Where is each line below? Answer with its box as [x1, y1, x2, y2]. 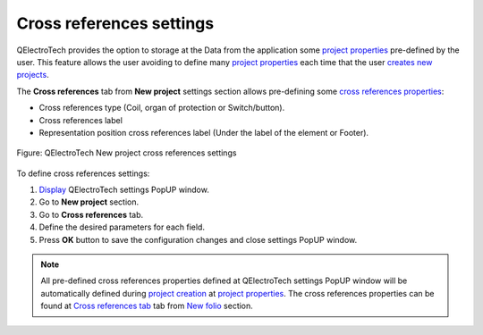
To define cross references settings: [16, 168, 150, 179]
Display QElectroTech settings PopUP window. [38, 184, 209, 196]
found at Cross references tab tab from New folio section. [40, 300, 254, 312]
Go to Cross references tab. [38, 209, 144, 220]
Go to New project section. [38, 197, 140, 207]
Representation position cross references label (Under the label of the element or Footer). [38, 127, 369, 138]
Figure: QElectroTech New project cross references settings [16, 147, 237, 158]
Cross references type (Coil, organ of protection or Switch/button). [38, 103, 285, 113]
